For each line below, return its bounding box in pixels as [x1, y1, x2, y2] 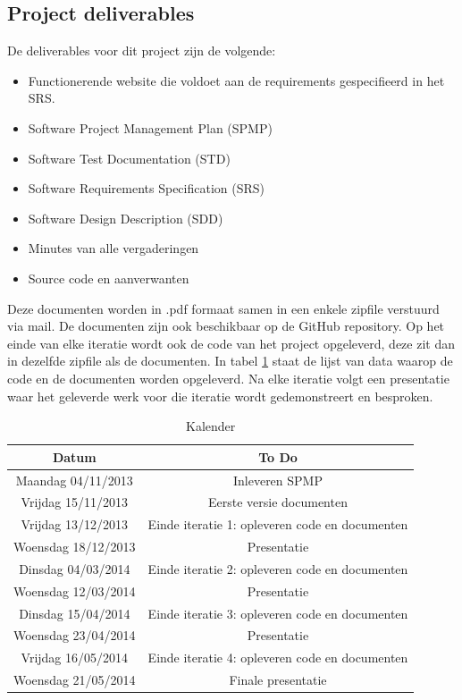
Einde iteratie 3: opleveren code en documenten [147, 603, 408, 622]
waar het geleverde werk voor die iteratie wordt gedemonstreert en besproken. [7, 386, 433, 405]
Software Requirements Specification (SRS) [28, 179, 265, 198]
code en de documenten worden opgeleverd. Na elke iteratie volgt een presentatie [7, 368, 449, 387]
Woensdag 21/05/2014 [13, 670, 136, 689]
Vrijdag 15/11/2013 [21, 493, 129, 511]
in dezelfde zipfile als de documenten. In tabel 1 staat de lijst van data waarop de [7, 351, 453, 370]
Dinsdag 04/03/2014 [19, 559, 130, 578]
